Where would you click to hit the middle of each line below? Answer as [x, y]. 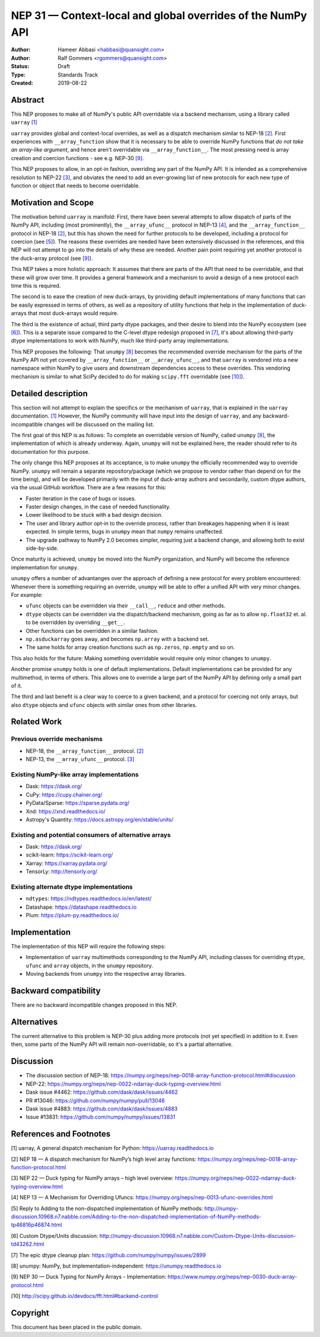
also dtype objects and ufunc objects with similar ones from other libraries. [104, 705]
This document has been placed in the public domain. [76, 1327]
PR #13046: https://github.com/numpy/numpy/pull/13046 [95, 1100]
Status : [20, 66]
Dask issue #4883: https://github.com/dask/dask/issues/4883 [102, 1109]
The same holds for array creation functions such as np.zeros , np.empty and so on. [130, 647]
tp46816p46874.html [36, 1225]
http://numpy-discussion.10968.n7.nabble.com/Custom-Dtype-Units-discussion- [198, 1236]
